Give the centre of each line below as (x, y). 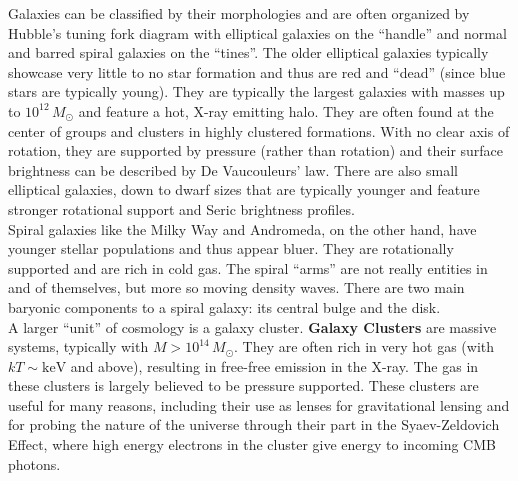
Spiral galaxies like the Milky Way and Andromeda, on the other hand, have (242, 228)
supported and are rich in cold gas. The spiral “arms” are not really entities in (248, 267)
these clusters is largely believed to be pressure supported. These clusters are (243, 385)
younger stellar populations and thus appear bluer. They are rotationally (231, 248)
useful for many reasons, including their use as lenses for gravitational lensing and (259, 404)
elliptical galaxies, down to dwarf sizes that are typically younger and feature (244, 189)
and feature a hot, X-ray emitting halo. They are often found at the (286, 110)
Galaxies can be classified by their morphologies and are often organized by (239, 13)
